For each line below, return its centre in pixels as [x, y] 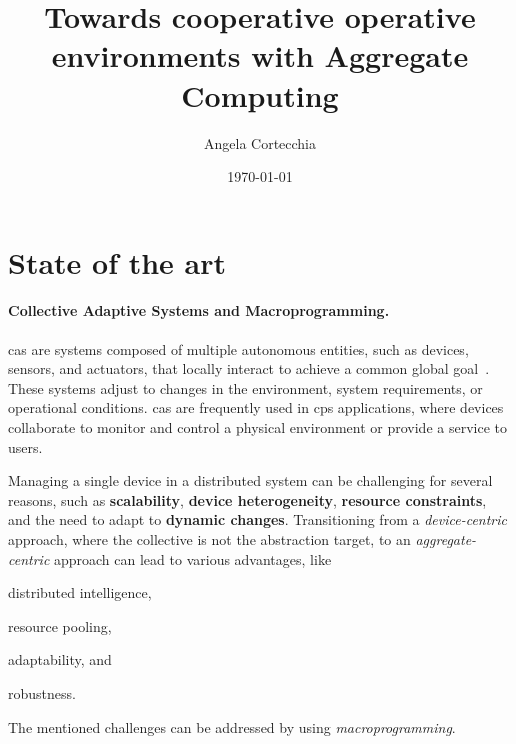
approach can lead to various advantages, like [192, 558]
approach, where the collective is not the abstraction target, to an [209, 539]
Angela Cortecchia [260, 142]
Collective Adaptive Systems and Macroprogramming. [199, 310]
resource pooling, [60, 625]
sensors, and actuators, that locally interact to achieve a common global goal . [249, 368]
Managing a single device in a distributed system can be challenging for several [250, 480]
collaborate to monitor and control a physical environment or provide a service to [257, 427]
